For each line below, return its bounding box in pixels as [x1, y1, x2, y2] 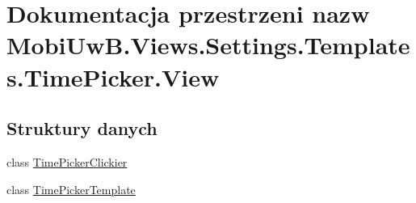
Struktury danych [6, 116, 158, 141]
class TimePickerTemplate [6, 180, 136, 197]
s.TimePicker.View [6, 60, 220, 93]
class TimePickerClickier [6, 153, 128, 170]
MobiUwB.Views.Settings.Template [6, 28, 410, 61]
